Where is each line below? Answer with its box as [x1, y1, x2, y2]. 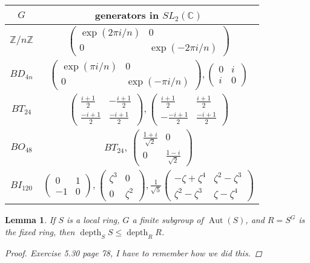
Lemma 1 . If [5, 213, 56, 226]
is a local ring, [67, 213, 120, 226]
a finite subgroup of [132, 213, 203, 226]
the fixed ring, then [5, 225, 75, 238]
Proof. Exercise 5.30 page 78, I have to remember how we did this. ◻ [5, 246, 262, 259]
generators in [94, 8, 159, 22]
